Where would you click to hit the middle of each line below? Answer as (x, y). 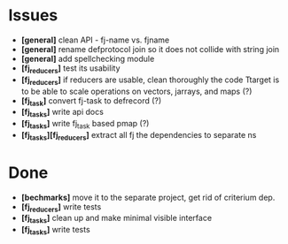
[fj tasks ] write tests (55, 231)
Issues (33, 15)
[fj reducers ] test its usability (70, 69)
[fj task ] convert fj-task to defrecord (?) (91, 101)
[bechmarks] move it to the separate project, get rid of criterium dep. (148, 197)
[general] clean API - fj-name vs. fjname (95, 40)
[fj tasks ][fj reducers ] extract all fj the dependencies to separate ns (139, 136)
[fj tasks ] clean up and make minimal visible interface (117, 219)
